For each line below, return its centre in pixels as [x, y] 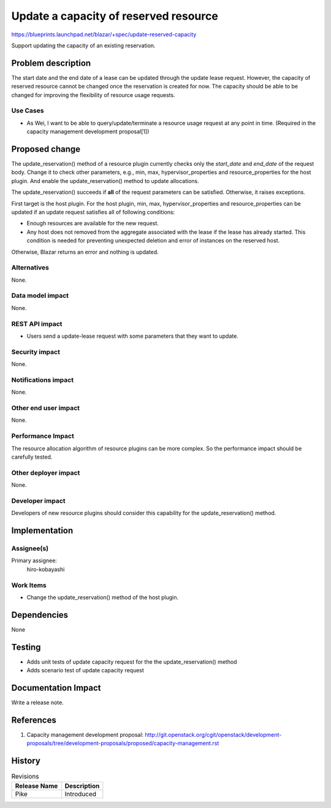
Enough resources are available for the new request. [93, 223]
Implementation [42, 531]
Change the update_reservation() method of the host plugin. [103, 597]
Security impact [36, 352]
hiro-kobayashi [46, 569]
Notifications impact [42, 379]
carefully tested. [32, 457]
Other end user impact [45, 408]
